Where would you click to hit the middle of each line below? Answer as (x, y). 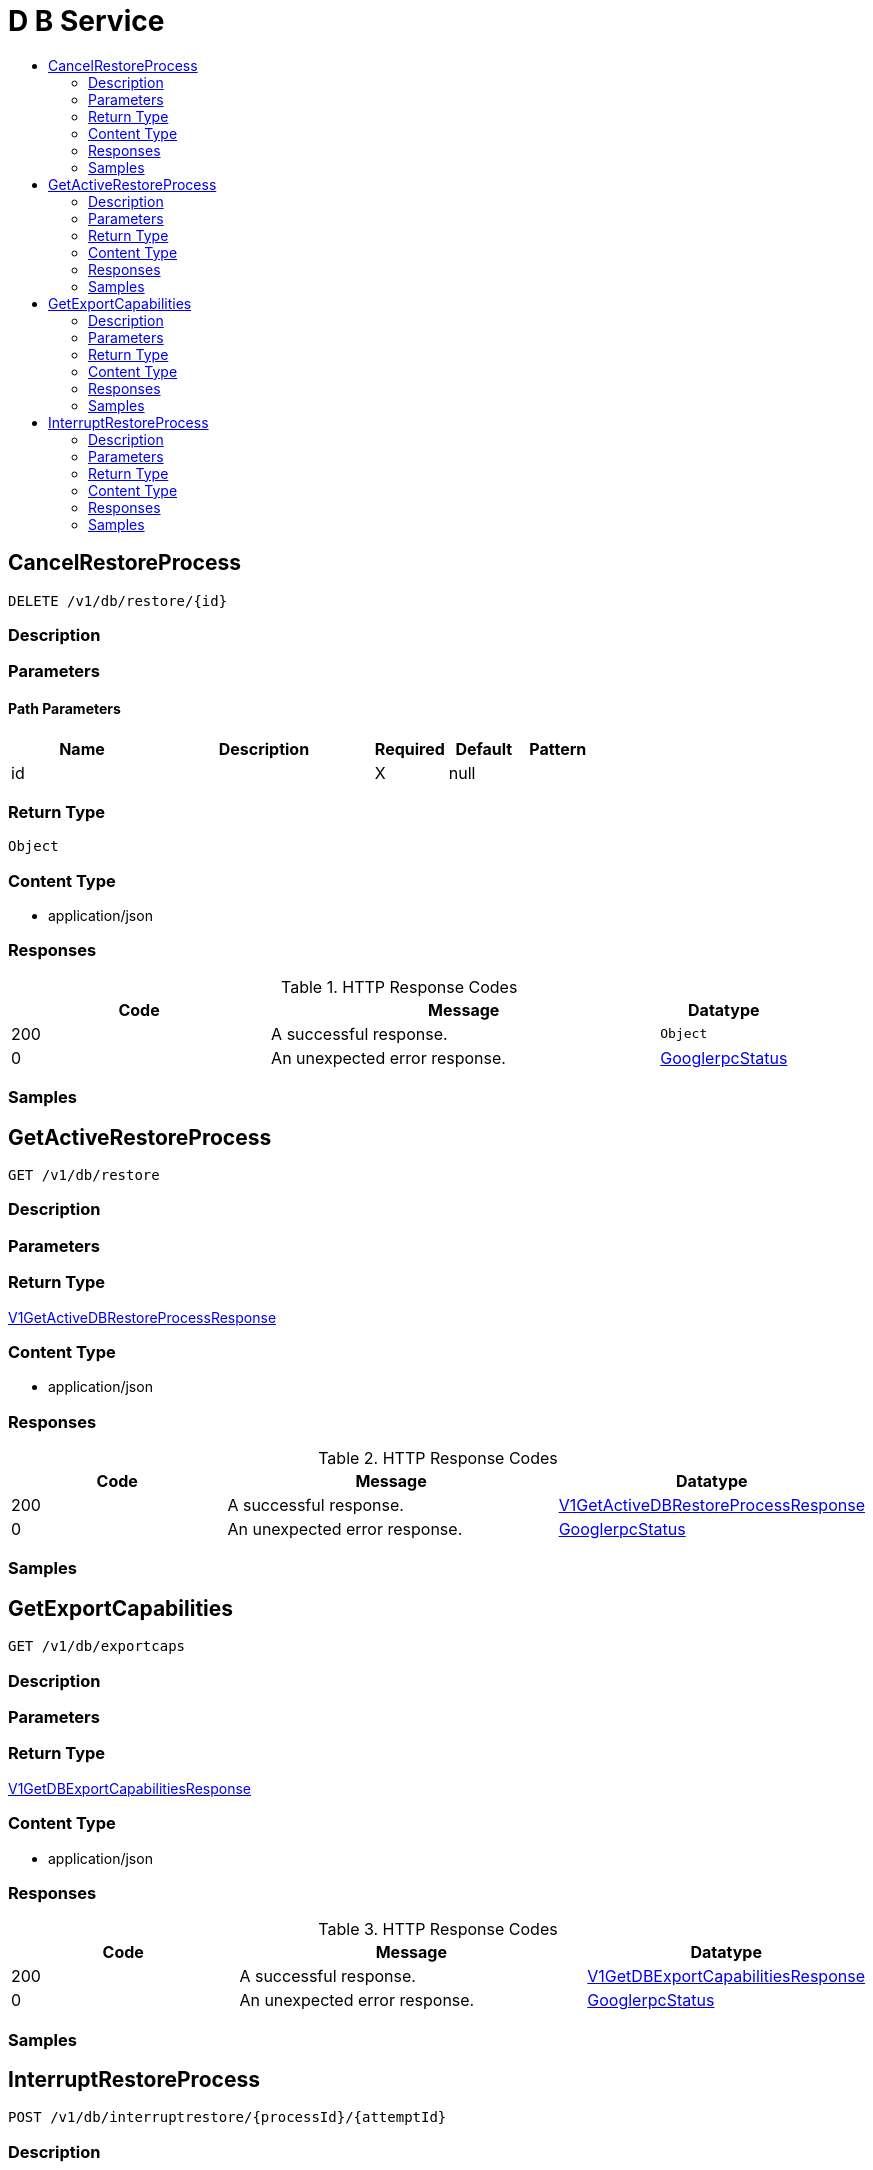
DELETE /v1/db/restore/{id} (118, 600)
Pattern (558, 748)
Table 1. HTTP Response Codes (399, 986)
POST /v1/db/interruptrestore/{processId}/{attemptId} (227, 2117)
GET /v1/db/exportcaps (97, 1646)
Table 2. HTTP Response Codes (438, 1458)
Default (484, 748)
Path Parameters (64, 708)
